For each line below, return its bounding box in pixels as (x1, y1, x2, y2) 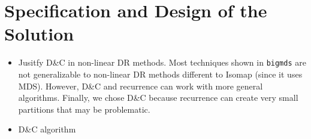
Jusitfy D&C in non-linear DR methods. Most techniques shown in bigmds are (18, 56, 306, 69)
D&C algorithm (18, 123, 76, 135)
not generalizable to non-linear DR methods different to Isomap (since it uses (18, 67, 303, 80)
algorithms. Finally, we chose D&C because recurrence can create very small (18, 91, 298, 104)
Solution (4, 21, 74, 46)
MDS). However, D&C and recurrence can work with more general (18, 79, 263, 92)
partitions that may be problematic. (18, 103, 150, 115)
